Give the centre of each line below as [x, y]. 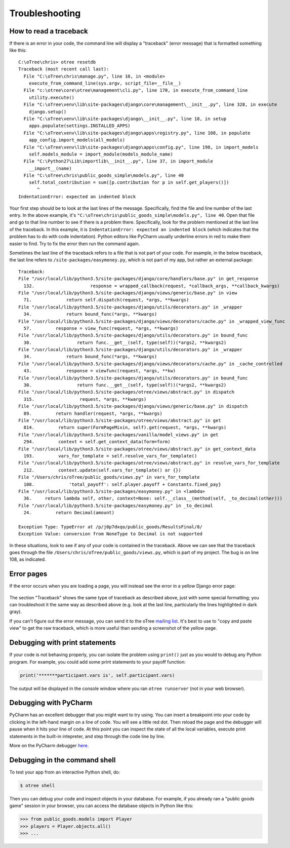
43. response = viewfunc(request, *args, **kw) [100, 371]
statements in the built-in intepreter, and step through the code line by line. [87, 736]
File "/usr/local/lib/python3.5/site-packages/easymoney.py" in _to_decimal [116, 506]
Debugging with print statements [63, 643]
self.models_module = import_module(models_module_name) [101, 154]
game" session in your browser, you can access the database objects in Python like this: [101, 806]
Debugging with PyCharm [51, 703]
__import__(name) [50, 168]
